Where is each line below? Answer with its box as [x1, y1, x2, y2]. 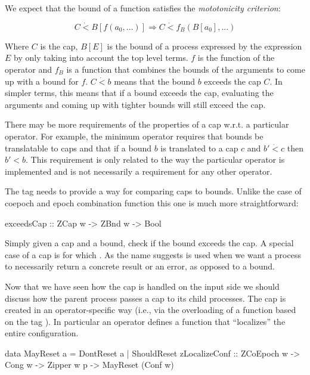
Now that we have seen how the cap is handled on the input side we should [5, 280, 280, 292]
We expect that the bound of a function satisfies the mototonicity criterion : [5, 2, 281, 14]
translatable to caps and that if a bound [5, 141, 152, 154]
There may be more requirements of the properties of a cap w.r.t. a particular [5, 118, 289, 131]
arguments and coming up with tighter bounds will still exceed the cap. [5, 98, 266, 110]
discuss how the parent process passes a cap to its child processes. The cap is [5, 292, 286, 304]
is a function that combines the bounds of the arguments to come [66, 63, 305, 75]
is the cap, [40, 39, 78, 52]
